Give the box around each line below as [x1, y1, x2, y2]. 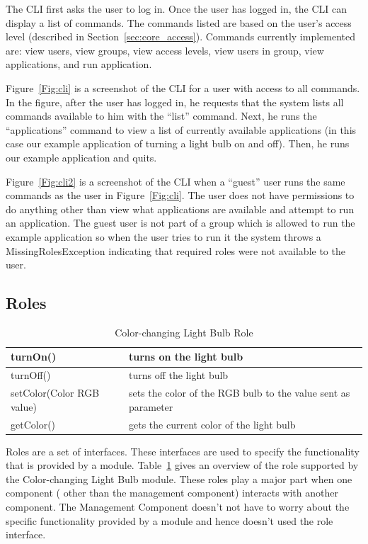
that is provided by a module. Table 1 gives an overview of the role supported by [6, 458, 359, 472]
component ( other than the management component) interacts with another [6, 485, 338, 500]
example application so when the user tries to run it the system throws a [6, 229, 321, 244]
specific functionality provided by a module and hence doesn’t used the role [6, 513, 333, 528]
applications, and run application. [6, 57, 152, 72]
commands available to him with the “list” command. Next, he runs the [6, 108, 317, 123]
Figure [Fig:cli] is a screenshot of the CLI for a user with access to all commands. [6, 80, 360, 95]
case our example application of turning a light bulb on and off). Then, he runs [6, 136, 350, 151]
